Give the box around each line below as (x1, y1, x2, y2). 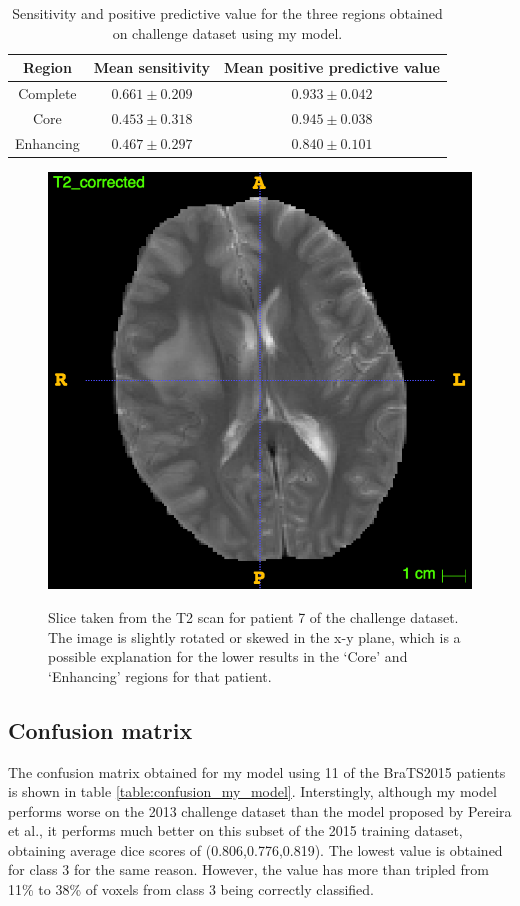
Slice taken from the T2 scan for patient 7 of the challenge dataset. (48, 606, 459, 627)
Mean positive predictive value (224, 57, 440, 78)
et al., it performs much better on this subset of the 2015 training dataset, (8, 820, 463, 841)
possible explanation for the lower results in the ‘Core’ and (48, 646, 408, 667)
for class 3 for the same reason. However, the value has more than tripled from (8, 859, 489, 880)
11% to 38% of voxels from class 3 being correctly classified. (8, 879, 375, 900)
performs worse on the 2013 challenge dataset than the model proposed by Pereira (8, 800, 512, 821)
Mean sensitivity (93, 57, 211, 78)
